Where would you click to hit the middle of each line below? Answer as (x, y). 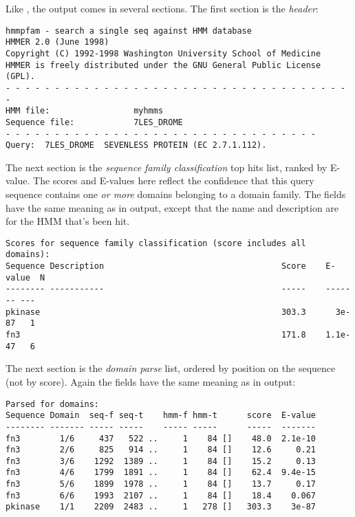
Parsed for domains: (53, 404)
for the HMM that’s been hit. (68, 221)
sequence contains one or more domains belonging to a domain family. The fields (176, 194)
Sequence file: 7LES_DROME (94, 122)
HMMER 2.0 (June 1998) (57, 42)
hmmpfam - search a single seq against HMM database (129, 31)
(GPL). (20, 77)
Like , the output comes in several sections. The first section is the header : (162, 8)
